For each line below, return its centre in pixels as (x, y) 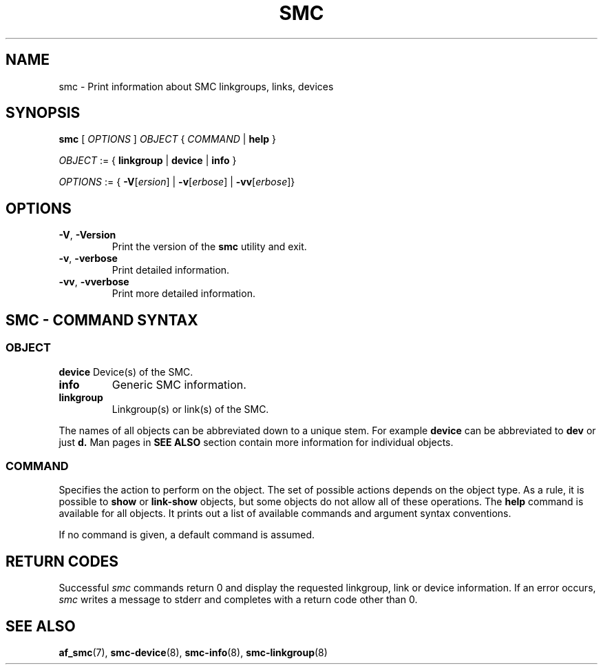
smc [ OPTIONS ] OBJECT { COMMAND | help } (167, 139)
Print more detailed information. (183, 294)
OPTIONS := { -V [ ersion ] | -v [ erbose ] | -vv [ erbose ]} (177, 182)
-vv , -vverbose (94, 282)
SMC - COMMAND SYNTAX (102, 320)
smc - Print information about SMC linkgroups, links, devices (196, 86)
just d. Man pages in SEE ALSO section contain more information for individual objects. (256, 442)
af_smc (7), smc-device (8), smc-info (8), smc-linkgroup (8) (193, 652)
